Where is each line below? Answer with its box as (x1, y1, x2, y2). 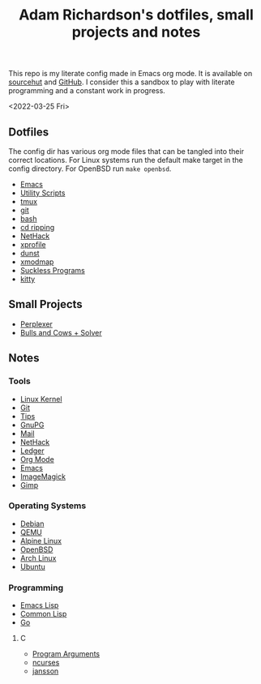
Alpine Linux (19, 536, 62, 545)
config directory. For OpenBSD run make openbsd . (8, 164, 172, 173)
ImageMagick (19, 472, 66, 481)
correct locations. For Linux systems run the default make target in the (8, 156, 243, 165)
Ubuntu (19, 562, 46, 571)
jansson (32, 666, 59, 676)
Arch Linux (19, 553, 57, 562)
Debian (19, 519, 45, 528)
